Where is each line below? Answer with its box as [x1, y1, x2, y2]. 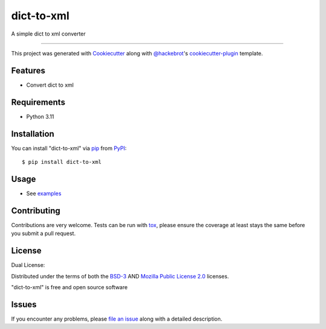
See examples [26, 190, 62, 197]
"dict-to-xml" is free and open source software [11, 283, 128, 290]
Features [11, 65, 45, 75]
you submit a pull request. [11, 230, 76, 237]
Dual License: [11, 262, 45, 269]
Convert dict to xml [26, 81, 74, 89]
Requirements [11, 97, 66, 107]
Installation [11, 128, 54, 139]
